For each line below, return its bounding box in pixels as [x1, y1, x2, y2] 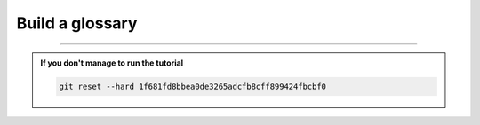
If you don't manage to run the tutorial [40, 58, 184, 68]
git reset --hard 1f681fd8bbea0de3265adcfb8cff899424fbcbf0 [59, 81, 327, 91]
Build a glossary [16, 13, 138, 33]
